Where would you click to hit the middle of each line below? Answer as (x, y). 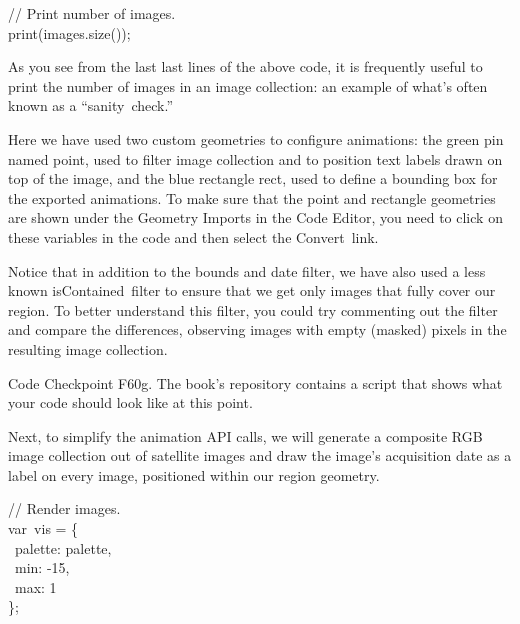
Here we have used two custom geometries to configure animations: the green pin (256, 138)
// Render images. (64, 508)
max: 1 (35, 586)
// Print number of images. (92, 13)
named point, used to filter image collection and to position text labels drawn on (255, 158)
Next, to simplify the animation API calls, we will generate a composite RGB (245, 435)
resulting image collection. (88, 348)
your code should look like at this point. (130, 402)
